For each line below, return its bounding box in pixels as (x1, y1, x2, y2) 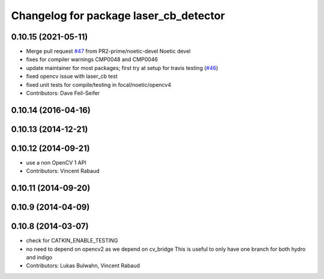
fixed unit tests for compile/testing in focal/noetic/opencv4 (26, 81, 172, 88)
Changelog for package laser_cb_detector (11, 9, 225, 22)
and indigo (26, 254, 53, 261)
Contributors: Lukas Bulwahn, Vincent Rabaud (26, 262, 140, 269)
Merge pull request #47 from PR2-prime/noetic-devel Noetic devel (26, 48, 191, 55)
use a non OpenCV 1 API (26, 159, 86, 166)
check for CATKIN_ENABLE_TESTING (26, 237, 118, 244)
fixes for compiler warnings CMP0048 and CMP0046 (26, 56, 158, 63)
